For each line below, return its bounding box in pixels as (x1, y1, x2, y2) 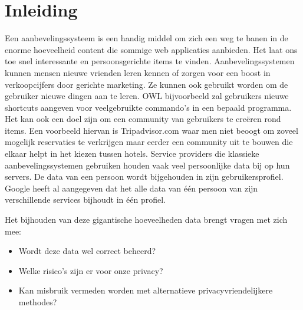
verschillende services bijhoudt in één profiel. (5, 193, 166, 206)
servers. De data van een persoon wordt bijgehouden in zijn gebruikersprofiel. (5, 170, 284, 183)
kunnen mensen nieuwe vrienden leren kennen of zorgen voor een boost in (5, 66, 271, 78)
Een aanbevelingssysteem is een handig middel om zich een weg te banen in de (5, 32, 288, 44)
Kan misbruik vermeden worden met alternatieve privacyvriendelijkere (18, 284, 273, 296)
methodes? (18, 296, 57, 308)
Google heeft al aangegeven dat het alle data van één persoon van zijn (5, 182, 258, 194)
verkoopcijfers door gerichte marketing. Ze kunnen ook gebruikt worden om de (5, 78, 288, 90)
